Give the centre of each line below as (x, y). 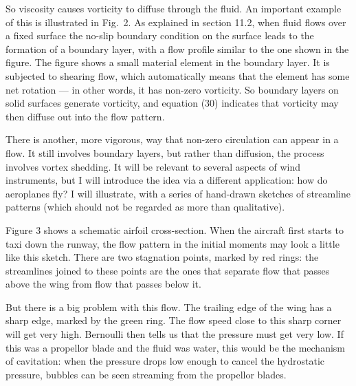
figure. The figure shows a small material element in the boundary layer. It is (168, 62)
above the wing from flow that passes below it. (103, 284)
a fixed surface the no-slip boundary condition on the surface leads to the (160, 35)
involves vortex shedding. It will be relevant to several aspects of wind (153, 166)
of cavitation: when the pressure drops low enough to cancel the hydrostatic (165, 361)
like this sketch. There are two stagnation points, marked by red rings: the (162, 257)
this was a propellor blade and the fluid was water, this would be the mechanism (175, 347)
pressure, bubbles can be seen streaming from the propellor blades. (146, 374)
